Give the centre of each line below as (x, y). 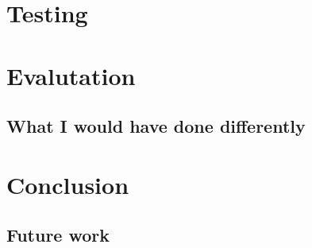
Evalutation (71, 75)
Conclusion (68, 184)
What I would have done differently (156, 126)
